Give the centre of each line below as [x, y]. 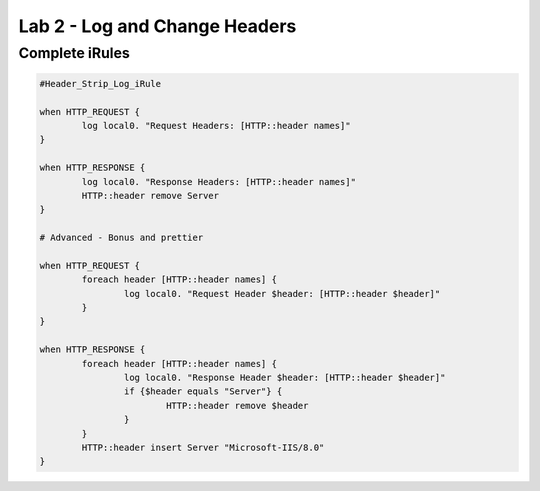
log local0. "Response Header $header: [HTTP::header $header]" [284, 377]
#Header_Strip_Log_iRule [100, 83]
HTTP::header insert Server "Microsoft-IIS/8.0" [203, 447]
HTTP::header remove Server [150, 195]
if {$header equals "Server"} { [203, 391]
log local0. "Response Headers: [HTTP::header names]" [219, 181]
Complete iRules [74, 53]
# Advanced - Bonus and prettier [121, 238]
